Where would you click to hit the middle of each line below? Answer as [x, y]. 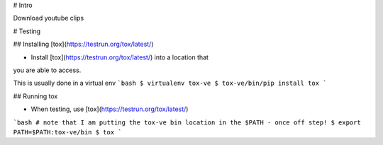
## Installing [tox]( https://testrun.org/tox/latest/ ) [83, 44]
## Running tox [35, 96]
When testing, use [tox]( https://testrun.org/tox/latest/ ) [110, 109]
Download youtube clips [49, 18]
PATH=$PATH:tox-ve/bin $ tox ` [67, 132]
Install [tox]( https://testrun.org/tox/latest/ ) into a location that [120, 57]
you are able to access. [47, 70]
